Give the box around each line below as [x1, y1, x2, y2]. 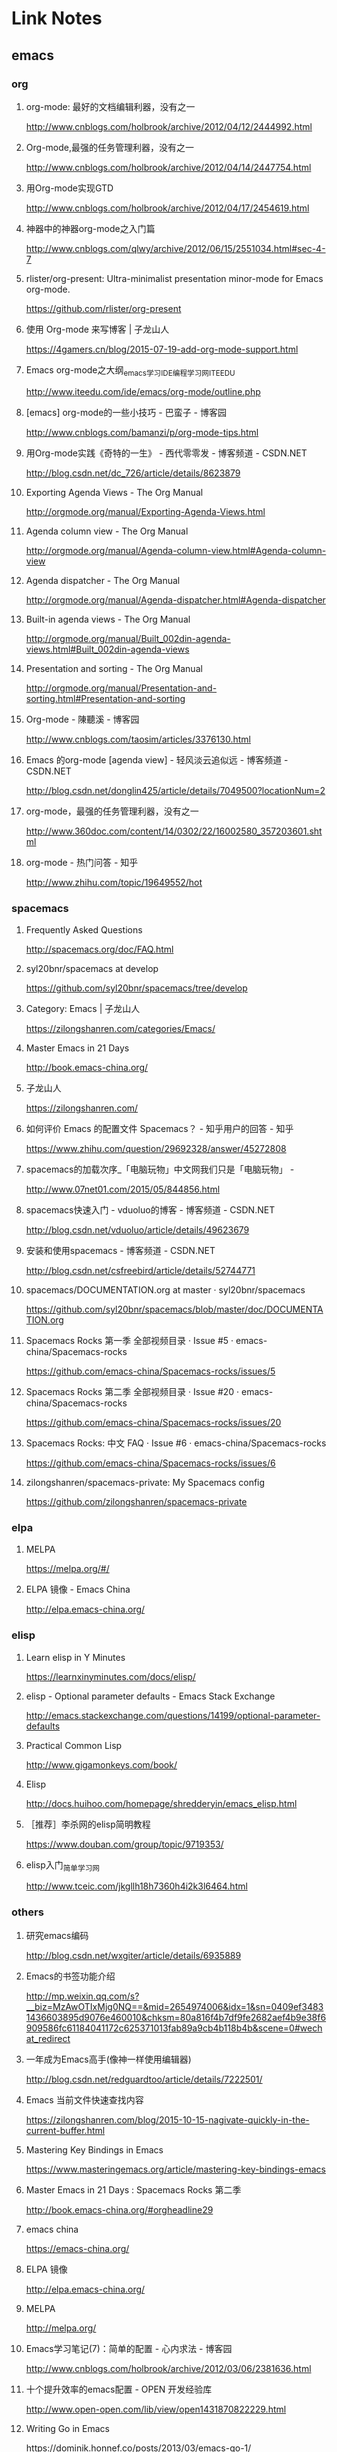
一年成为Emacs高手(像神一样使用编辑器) [25, 2053, 192, 2065]
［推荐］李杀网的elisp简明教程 [25, 1818, 151, 1830]
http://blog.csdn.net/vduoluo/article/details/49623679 [25, 1223, 250, 1236]
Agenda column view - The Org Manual [25, 525, 189, 537]
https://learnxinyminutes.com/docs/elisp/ [25, 1670, 196, 1682]
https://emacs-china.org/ [25, 2242, 130, 2254]
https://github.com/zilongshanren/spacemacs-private [25, 1495, 248, 1507]
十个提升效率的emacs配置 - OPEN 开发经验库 [25, 2383, 213, 2395]
